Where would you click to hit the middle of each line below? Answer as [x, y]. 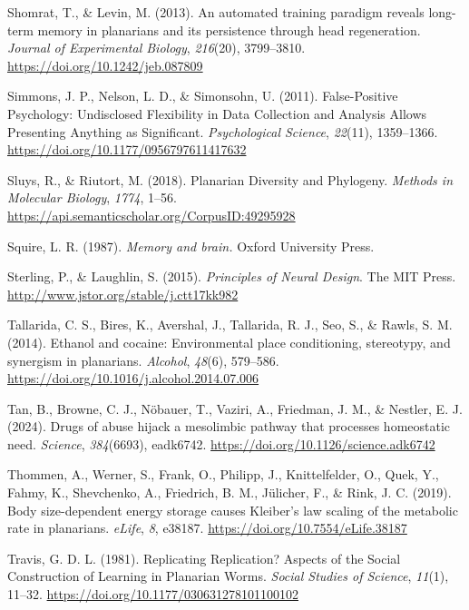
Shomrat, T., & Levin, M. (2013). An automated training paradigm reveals [216, 12]
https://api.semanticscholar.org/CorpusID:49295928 [151, 215]
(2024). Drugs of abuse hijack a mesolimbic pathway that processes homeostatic [229, 426]
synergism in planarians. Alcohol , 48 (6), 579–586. [143, 360]
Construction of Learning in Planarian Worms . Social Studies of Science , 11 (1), [228, 576]
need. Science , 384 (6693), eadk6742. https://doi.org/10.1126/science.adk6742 [221, 443]
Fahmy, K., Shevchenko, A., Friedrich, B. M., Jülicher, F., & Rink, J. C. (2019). [230, 492]
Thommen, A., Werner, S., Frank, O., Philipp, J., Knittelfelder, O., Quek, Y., [223, 474]
